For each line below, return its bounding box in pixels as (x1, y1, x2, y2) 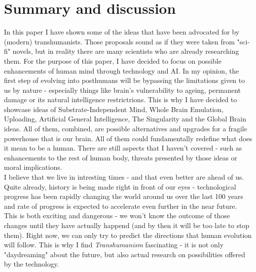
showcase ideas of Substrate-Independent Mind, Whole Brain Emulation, (4, 104, 223, 114)
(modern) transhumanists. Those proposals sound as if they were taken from (4, 36, 235, 46)
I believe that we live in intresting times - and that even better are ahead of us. (4, 172, 244, 182)
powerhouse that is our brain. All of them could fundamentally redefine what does (4, 133, 253, 143)
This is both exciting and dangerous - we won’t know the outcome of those (4, 210, 230, 221)
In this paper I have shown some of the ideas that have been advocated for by (4, 27, 240, 37)
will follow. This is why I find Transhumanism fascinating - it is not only (4, 239, 224, 250)
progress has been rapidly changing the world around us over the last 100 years (4, 191, 243, 201)
